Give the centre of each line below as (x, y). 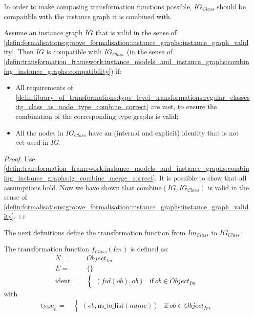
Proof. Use (20, 158)
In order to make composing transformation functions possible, (98, 6)
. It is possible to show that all (201, 177)
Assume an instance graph (43, 33)
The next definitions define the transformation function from (95, 232)
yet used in (32, 142)
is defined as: (149, 249)
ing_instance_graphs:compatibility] (57, 71)
